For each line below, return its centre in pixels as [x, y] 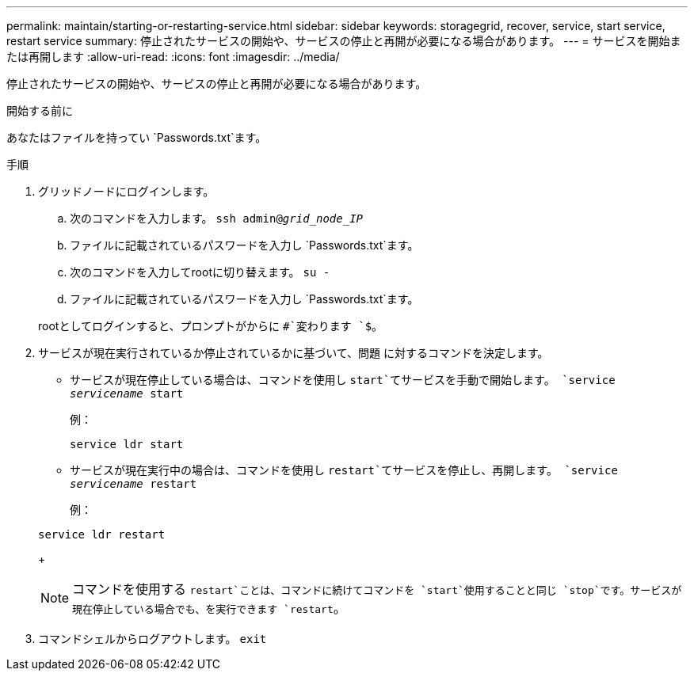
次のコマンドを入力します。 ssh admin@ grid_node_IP [216, 218]
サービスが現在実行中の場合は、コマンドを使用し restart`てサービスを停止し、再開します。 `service [344, 470]
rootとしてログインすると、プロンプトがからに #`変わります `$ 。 [211, 326]
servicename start [127, 394]
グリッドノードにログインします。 [126, 191]
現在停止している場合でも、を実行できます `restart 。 [209, 608]
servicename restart [133, 484]
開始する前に [40, 110]
